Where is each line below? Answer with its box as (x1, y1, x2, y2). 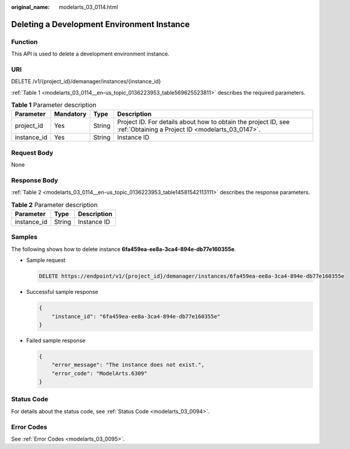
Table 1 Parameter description (11, 101, 97, 109)
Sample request (26, 256, 66, 264)
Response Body (11, 176, 59, 184)
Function (11, 37, 38, 46)
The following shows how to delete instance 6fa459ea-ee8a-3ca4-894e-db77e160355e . (11, 245, 237, 253)
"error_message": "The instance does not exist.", (51, 361, 205, 368)
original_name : (11, 4, 50, 10)
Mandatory (54, 110, 87, 118)
